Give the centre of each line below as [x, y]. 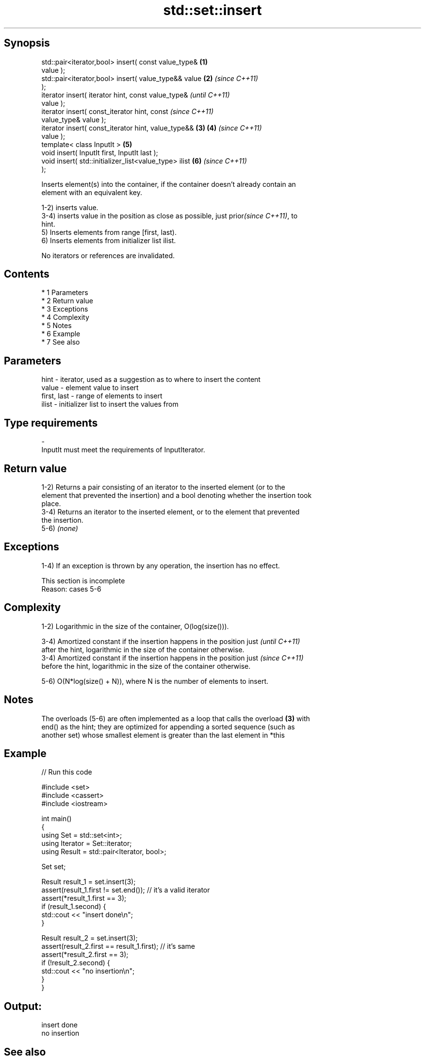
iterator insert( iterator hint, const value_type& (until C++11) [136, 95]
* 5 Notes [57, 326]
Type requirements [51, 423]
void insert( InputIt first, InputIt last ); [100, 152]
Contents [27, 274]
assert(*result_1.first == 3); [84, 898]
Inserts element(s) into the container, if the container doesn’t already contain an [169, 184]
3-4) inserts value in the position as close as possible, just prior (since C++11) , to [170, 215]
